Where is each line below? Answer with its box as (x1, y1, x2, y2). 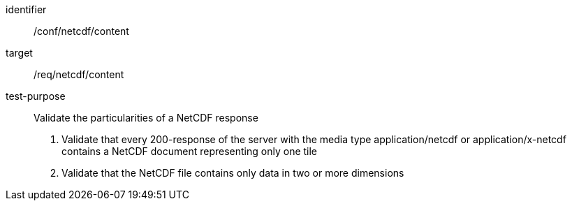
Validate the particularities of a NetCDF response (34, 112, 258, 124)
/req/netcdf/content (34, 68, 124, 80)
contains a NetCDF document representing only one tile (61, 145, 318, 157)
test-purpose (6, 90, 66, 102)
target (6, 47, 33, 59)
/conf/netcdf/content (34, 25, 129, 37)
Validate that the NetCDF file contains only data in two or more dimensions (61, 167, 404, 179)
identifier (6, 3, 47, 15)
